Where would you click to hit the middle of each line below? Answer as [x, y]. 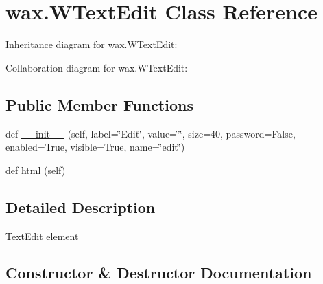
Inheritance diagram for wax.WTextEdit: [92, 44]
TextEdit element [42, 236]
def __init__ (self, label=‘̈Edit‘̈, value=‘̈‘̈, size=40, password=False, [151, 133]
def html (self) [36, 170]
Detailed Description [81, 207]
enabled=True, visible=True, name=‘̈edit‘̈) [95, 147]
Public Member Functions [99, 104]
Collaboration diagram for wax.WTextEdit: [97, 67]
